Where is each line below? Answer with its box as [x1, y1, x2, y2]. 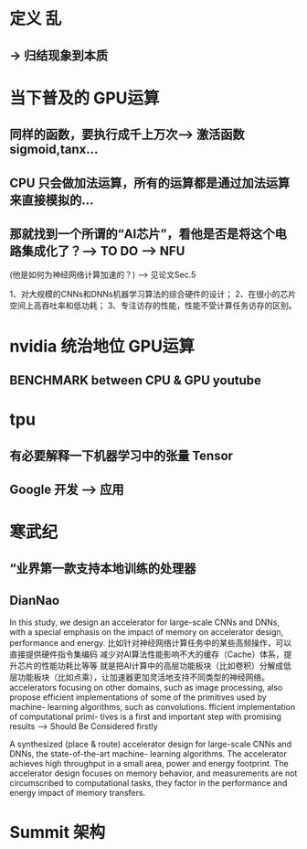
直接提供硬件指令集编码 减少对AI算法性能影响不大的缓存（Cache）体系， [9, 649, 284, 660]
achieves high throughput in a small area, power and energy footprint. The [9, 758, 290, 769]
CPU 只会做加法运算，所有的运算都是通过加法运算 [9, 175, 291, 190]
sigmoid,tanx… [9, 142, 99, 157]
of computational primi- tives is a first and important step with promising [9, 711, 281, 723]
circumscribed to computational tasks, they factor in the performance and [9, 778, 288, 789]
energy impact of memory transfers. [9, 788, 146, 799]
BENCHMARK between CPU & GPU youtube [9, 372, 262, 388]
